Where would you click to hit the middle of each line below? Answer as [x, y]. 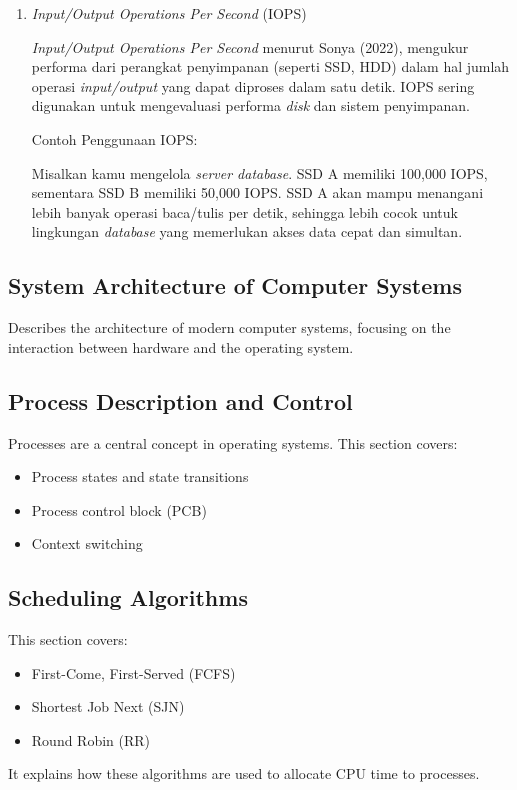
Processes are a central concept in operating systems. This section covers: [233, 442]
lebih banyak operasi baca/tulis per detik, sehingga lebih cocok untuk [244, 211]
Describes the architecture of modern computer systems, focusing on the [229, 327]
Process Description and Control [180, 400]
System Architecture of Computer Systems [235, 285]
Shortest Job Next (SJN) [108, 706]
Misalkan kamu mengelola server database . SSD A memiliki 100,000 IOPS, [259, 172]
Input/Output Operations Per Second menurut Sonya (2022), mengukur [250, 46]
